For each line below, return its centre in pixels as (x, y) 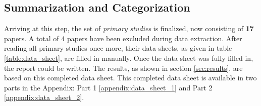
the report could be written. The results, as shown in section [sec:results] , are (123, 68)
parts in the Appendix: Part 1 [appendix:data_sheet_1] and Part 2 (108, 87)
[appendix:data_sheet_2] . (44, 97)
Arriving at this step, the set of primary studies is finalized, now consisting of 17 (129, 28)
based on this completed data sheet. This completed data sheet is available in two (130, 78)
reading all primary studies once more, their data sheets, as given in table (118, 48)
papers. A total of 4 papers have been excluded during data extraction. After (123, 38)
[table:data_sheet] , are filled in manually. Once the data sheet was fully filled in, (129, 58)
